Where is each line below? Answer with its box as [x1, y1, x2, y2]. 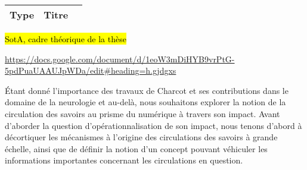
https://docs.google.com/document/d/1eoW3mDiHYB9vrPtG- [5, 52, 235, 65]
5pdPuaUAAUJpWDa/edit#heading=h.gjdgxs [5, 64, 176, 77]
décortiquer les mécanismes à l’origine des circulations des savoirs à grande [5, 131, 278, 143]
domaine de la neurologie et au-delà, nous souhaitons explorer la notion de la [5, 96, 286, 108]
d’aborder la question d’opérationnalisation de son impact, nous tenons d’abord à [5, 119, 302, 131]
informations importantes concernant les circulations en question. [5, 154, 243, 166]
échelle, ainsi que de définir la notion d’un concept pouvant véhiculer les [5, 142, 268, 155]
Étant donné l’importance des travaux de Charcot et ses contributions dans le [5, 84, 289, 96]
